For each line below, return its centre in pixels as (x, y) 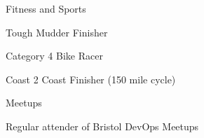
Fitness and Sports (46, 8)
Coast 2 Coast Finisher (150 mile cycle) (91, 79)
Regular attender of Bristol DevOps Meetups (102, 126)
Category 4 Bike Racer (54, 56)
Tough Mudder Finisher (57, 32)
